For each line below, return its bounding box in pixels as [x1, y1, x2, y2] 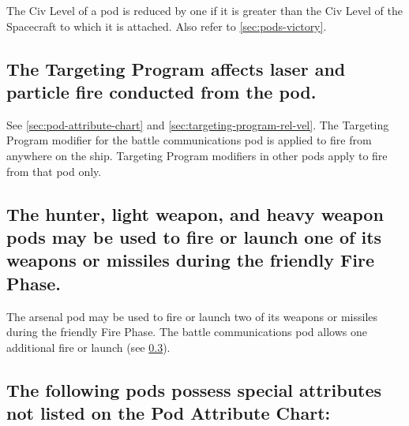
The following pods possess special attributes [6, 377, 382, 402]
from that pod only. [6, 163, 102, 179]
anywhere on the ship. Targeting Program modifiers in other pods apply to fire [6, 147, 388, 163]
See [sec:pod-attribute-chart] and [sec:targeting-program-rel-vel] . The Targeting [6, 116, 389, 133]
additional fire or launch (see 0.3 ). [6, 338, 171, 355]
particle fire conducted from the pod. [6, 79, 317, 103]
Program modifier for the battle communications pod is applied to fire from [6, 132, 372, 148]
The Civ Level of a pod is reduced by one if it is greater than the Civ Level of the [6, 2, 403, 18]
